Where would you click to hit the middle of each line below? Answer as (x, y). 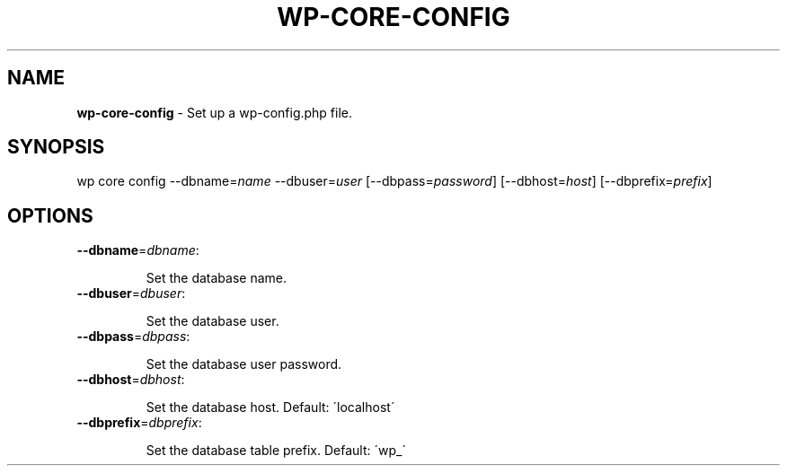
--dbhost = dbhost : (131, 380)
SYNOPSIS (56, 147)
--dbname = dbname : (138, 250)
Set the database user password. (244, 364)
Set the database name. (217, 278)
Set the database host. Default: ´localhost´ (270, 407)
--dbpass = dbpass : (133, 337)
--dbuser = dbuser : (131, 293)
